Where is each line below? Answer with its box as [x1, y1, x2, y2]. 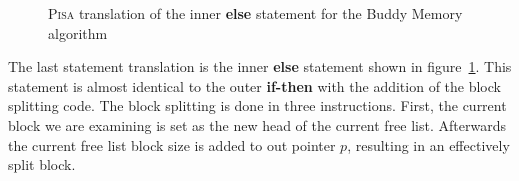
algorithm [48, 22, 108, 43]
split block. [8, 154, 76, 175]
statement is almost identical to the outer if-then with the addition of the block [8, 75, 501, 96]
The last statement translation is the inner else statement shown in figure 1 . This [8, 56, 512, 77]
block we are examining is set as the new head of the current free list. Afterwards [8, 114, 506, 135]
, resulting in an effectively [347, 134, 510, 155]
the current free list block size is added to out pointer [8, 134, 336, 155]
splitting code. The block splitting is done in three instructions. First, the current [8, 95, 507, 116]
